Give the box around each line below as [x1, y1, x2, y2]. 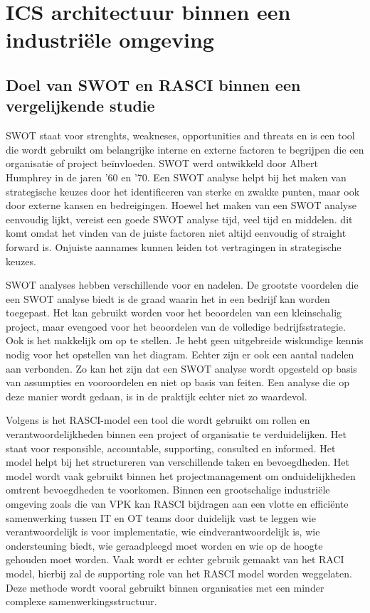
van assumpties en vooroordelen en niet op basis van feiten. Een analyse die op [6, 375, 349, 390]
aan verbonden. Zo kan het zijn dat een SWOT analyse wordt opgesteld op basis [6, 361, 357, 375]
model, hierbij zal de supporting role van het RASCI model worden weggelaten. [6, 565, 352, 580]
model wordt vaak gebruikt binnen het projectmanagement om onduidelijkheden [6, 468, 356, 483]
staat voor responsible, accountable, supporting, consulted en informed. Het [6, 440, 336, 455]
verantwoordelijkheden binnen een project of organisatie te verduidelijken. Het [6, 427, 347, 442]
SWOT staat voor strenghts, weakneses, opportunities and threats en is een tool [6, 128, 355, 143]
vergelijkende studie [6, 95, 155, 117]
